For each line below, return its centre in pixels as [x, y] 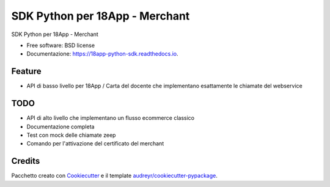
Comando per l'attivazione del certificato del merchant [95, 144]
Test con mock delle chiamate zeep [71, 135]
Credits [26, 161]
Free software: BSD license [61, 45]
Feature [26, 71]
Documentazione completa [61, 127]
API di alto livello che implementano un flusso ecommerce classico [111, 118]
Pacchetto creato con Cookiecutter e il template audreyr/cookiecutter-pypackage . [115, 176]
